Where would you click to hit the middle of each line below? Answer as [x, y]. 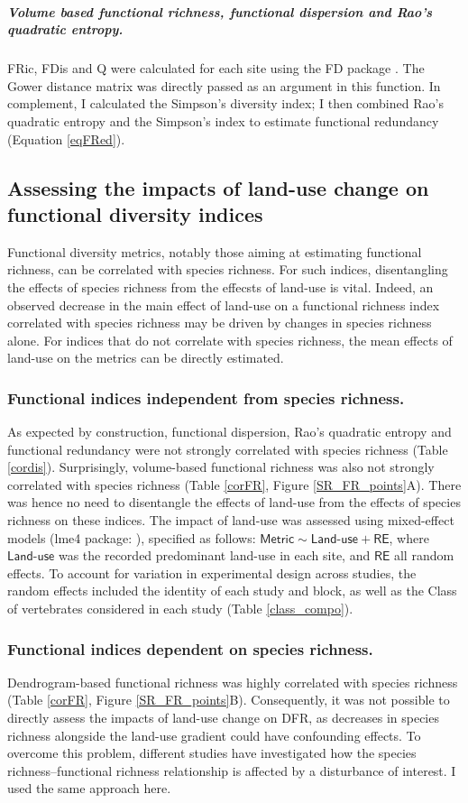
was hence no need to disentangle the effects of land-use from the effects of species [234, 502]
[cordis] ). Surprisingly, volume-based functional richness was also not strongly [221, 467]
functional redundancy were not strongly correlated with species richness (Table [228, 449]
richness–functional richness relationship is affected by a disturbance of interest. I [232, 770]
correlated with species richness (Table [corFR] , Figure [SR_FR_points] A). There [234, 484]
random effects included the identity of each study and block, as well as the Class [232, 591]
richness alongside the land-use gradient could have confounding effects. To [214, 735]
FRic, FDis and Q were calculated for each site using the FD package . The [216, 68]
